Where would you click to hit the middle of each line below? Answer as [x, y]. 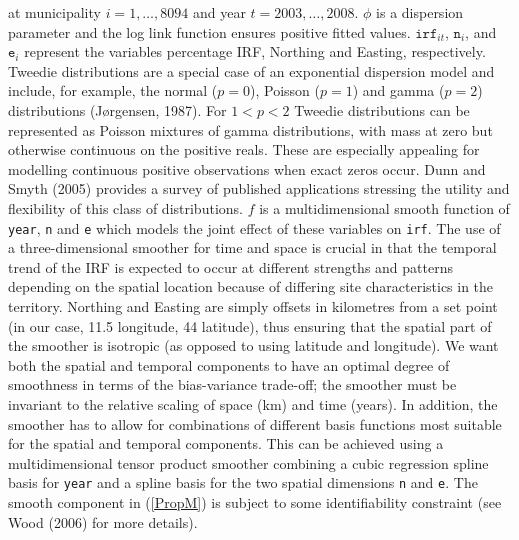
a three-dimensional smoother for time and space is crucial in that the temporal [252, 247]
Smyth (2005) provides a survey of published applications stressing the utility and [259, 188]
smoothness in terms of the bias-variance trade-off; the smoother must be [232, 384]
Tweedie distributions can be [382, 109]
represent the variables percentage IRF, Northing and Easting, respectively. [255, 51]
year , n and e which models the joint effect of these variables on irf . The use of [254, 227]
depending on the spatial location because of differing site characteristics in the [251, 286]
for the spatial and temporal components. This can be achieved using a [226, 443]
